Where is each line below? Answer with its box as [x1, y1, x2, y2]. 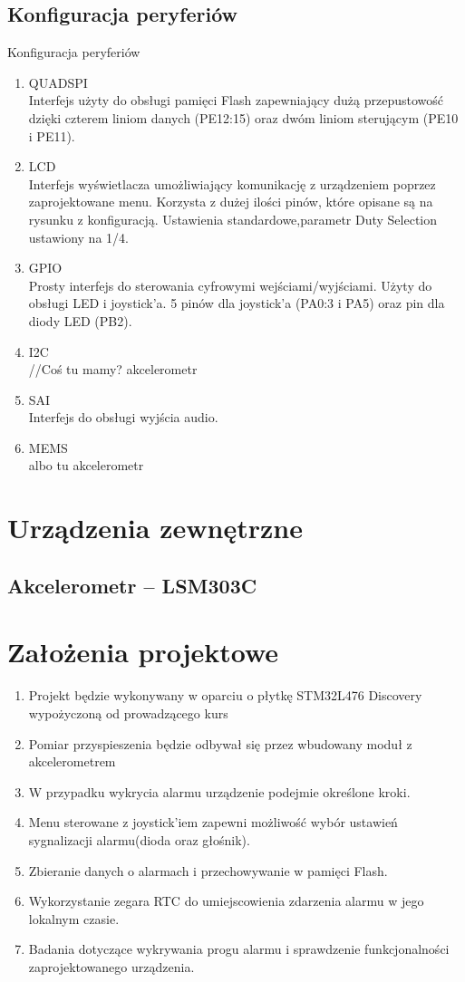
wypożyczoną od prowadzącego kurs [28, 703, 228, 722]
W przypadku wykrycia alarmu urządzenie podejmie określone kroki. [28, 782, 411, 801]
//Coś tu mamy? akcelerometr [28, 360, 198, 379]
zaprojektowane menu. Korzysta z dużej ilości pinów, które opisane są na [28, 192, 433, 211]
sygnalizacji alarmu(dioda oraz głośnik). [28, 830, 250, 849]
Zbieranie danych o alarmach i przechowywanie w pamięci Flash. [28, 861, 388, 880]
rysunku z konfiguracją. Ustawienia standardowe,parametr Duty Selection [28, 209, 438, 228]
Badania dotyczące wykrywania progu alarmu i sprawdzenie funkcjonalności [28, 939, 450, 958]
